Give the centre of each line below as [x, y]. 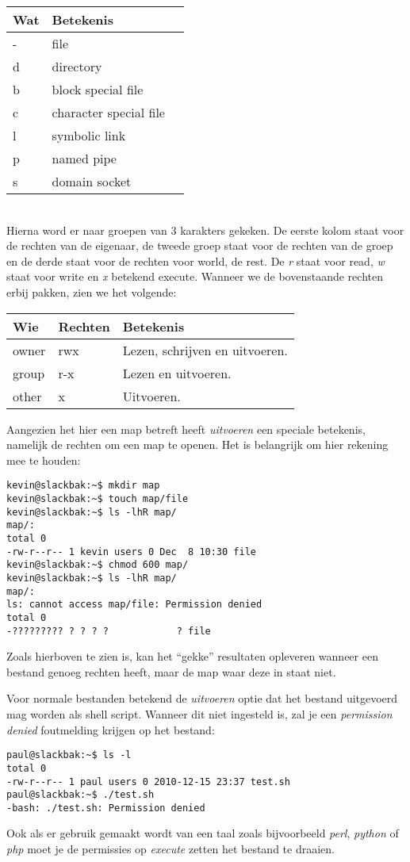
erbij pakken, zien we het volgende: [92, 291]
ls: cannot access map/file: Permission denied [134, 605]
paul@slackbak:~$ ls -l [69, 755]
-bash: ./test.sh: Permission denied [106, 808]
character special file [108, 112]
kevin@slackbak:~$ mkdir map [83, 486]
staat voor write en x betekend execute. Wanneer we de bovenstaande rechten [195, 276]
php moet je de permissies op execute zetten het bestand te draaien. [171, 849]
